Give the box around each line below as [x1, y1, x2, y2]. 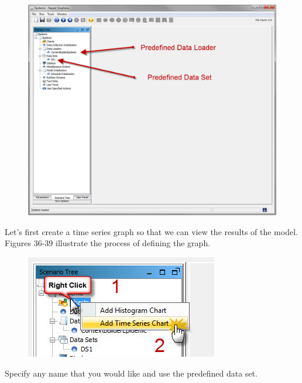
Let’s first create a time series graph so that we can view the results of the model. [5, 225, 298, 237]
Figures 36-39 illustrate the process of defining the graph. [5, 237, 211, 249]
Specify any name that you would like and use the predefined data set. [5, 367, 258, 379]
